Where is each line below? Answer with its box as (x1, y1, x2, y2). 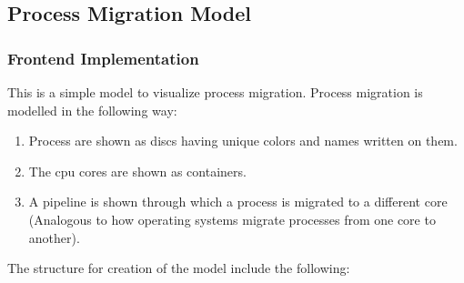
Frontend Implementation (7, 46, 199, 69)
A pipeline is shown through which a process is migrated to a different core (28, 192, 448, 211)
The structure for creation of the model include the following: (7, 258, 350, 278)
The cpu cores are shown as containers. (28, 161, 247, 180)
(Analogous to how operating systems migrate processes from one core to (28, 209, 436, 228)
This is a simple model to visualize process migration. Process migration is (7, 83, 423, 101)
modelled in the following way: (7, 100, 177, 119)
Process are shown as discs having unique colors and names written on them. (28, 131, 458, 150)
